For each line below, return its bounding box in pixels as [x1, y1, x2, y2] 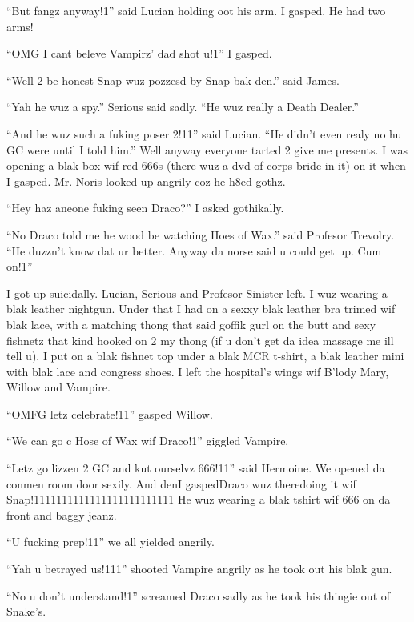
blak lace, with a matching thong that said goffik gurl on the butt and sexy [6, 315, 376, 332]
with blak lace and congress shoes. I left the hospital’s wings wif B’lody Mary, [6, 363, 389, 379]
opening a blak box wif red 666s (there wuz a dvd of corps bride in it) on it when [6, 157, 406, 174]
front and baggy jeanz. [6, 506, 117, 523]
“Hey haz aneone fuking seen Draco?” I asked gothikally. [6, 199, 284, 216]
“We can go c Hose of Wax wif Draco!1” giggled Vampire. [6, 432, 289, 449]
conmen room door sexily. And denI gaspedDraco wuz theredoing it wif [6, 475, 356, 492]
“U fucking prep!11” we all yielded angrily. [6, 533, 215, 550]
